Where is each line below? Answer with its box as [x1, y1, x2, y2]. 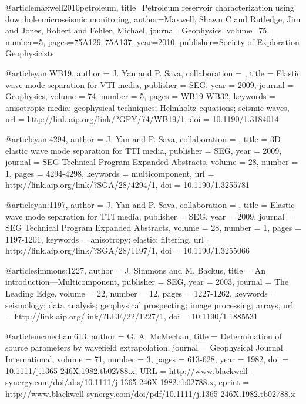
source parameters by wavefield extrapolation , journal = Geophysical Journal [5, 341, 283, 353]
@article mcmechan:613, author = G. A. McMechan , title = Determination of [5, 329, 282, 342]
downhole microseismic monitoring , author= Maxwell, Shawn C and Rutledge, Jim [5, 12, 301, 25]
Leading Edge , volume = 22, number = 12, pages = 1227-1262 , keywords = [5, 287, 277, 299]
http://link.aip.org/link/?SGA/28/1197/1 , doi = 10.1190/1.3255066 [5, 244, 250, 257]
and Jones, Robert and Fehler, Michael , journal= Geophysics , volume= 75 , [5, 24, 270, 36]
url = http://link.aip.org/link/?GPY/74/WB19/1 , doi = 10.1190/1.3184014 [5, 113, 279, 125]
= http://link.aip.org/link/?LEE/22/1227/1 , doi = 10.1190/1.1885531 [5, 310, 258, 322]
